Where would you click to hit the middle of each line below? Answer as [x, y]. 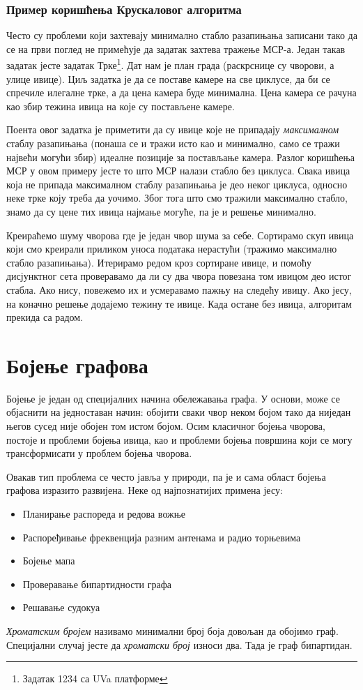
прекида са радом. [45, 317]
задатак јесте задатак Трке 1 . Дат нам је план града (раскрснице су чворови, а [170, 64]
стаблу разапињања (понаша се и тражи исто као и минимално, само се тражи [173, 143]
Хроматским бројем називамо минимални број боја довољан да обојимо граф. [172, 631]
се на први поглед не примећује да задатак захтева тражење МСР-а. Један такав [176, 48]
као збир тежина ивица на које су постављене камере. [121, 106]
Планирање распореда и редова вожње [104, 514]
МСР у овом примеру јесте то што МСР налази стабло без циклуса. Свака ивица [178, 171]
